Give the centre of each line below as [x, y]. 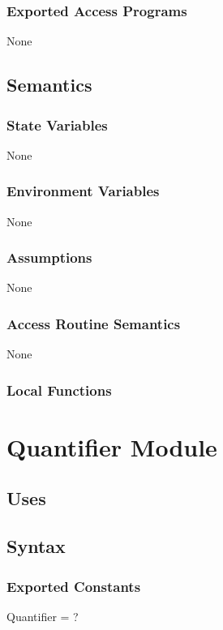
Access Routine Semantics [94, 323]
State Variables [57, 124]
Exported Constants [74, 586]
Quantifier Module [112, 446]
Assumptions [49, 257]
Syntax [36, 546]
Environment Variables [83, 191]
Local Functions [59, 390]
